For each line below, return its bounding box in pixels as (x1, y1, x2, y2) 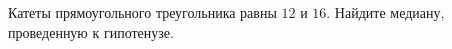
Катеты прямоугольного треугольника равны (8, 2, 277, 22)
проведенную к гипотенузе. (8, 21, 174, 42)
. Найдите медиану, (326, 2, 445, 22)
